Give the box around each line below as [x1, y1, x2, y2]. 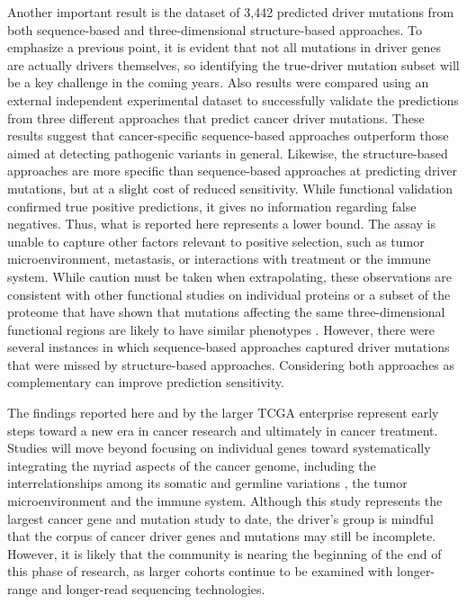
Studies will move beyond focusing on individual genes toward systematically [7, 438, 431, 457]
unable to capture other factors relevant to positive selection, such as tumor [7, 231, 425, 250]
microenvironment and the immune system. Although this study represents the [7, 491, 443, 510]
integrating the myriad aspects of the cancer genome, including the [7, 455, 376, 474]
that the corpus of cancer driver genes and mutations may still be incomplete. [7, 527, 436, 545]
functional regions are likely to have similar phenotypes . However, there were [7, 320, 435, 338]
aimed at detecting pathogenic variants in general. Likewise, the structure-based [7, 143, 448, 162]
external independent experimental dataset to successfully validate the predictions [7, 90, 459, 109]
